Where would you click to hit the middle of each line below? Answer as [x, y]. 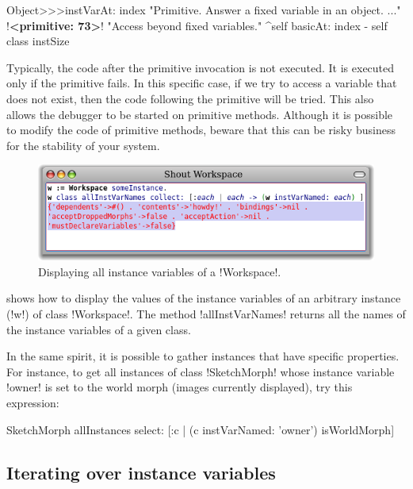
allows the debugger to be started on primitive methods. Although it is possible [200, 114]
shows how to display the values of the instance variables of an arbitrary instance [204, 298]
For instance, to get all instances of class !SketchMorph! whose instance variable [201, 371]
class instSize [38, 41]
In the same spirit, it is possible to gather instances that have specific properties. [203, 356]
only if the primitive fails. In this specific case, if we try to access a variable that [202, 83]
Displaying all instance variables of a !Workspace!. [160, 271]
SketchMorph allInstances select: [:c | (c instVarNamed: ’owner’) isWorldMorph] [201, 429]
